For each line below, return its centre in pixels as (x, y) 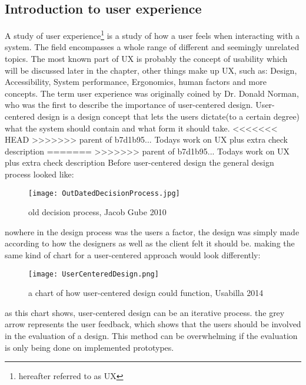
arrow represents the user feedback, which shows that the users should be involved (153, 324)
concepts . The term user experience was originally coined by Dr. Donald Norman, (152, 93)
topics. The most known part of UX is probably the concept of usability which (146, 59)
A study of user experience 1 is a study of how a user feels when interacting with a (152, 34)
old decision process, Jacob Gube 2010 (97, 212)
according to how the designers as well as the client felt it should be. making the (150, 243)
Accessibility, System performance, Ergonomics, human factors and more (136, 82)
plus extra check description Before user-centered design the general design (139, 162)
